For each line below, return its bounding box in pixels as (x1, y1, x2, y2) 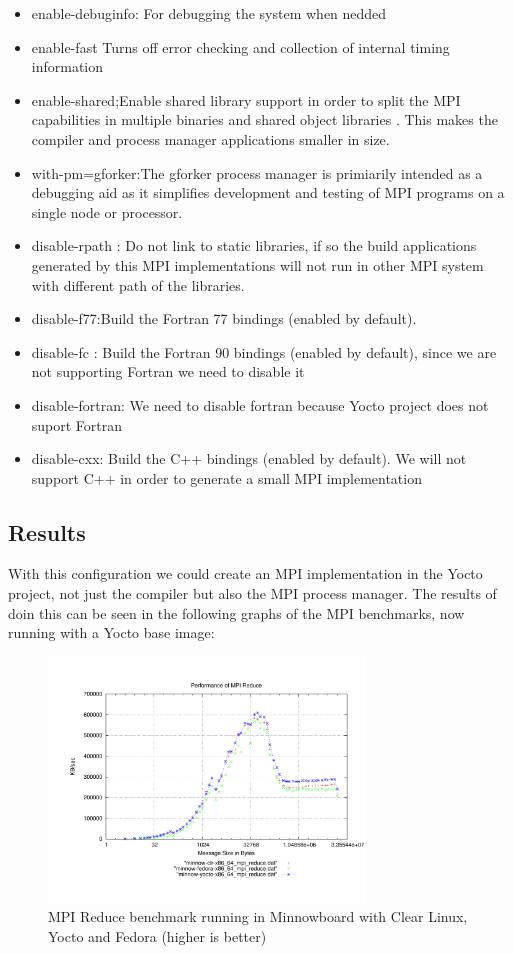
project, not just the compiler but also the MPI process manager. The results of (8, 583, 497, 604)
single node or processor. (31, 201, 183, 222)
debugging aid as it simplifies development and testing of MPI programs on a (31, 182, 505, 203)
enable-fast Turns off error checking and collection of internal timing (31, 36, 450, 57)
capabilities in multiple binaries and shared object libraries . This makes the (31, 109, 498, 130)
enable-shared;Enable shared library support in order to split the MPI (31, 89, 461, 110)
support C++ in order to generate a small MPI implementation (31, 467, 422, 488)
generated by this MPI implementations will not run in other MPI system (31, 254, 484, 275)
